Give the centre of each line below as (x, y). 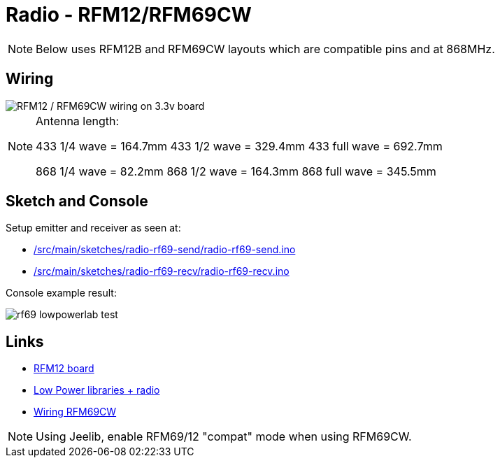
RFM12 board (64, 369)
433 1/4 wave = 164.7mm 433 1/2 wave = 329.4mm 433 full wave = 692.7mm (239, 146)
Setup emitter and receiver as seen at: (93, 228)
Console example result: (61, 293)
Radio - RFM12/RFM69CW (129, 15)
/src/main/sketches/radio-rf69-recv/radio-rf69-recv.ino (162, 271)
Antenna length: (78, 121)
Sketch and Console (77, 201)
